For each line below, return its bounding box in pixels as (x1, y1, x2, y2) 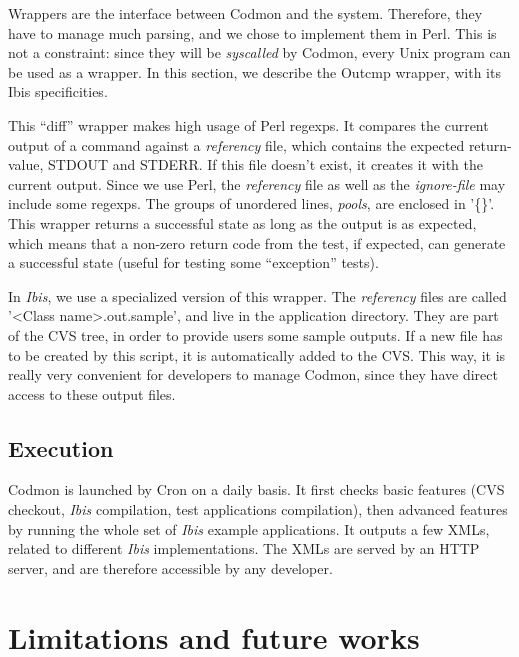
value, (8, 154, 44, 175)
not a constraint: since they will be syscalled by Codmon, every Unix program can (8, 42, 511, 63)
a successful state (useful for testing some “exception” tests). (8, 252, 379, 273)
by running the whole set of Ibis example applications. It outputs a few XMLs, (8, 518, 490, 539)
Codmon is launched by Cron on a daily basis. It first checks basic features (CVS (8, 479, 505, 500)
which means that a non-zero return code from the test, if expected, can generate (8, 232, 506, 253)
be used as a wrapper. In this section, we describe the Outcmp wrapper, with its (8, 61, 501, 82)
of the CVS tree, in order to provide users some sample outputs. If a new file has (8, 324, 503, 345)
